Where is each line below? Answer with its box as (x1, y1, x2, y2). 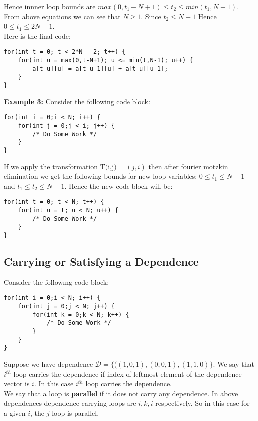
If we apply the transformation (4, 161, 98, 171)
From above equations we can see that (4, 11, 121, 21)
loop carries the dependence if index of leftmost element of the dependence (13, 368, 242, 379)
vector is (4, 378, 30, 389)
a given (4, 407, 26, 418)
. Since (141, 11, 161, 21)
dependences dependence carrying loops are (4, 398, 136, 408)
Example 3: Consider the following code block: (4, 96, 150, 106)
